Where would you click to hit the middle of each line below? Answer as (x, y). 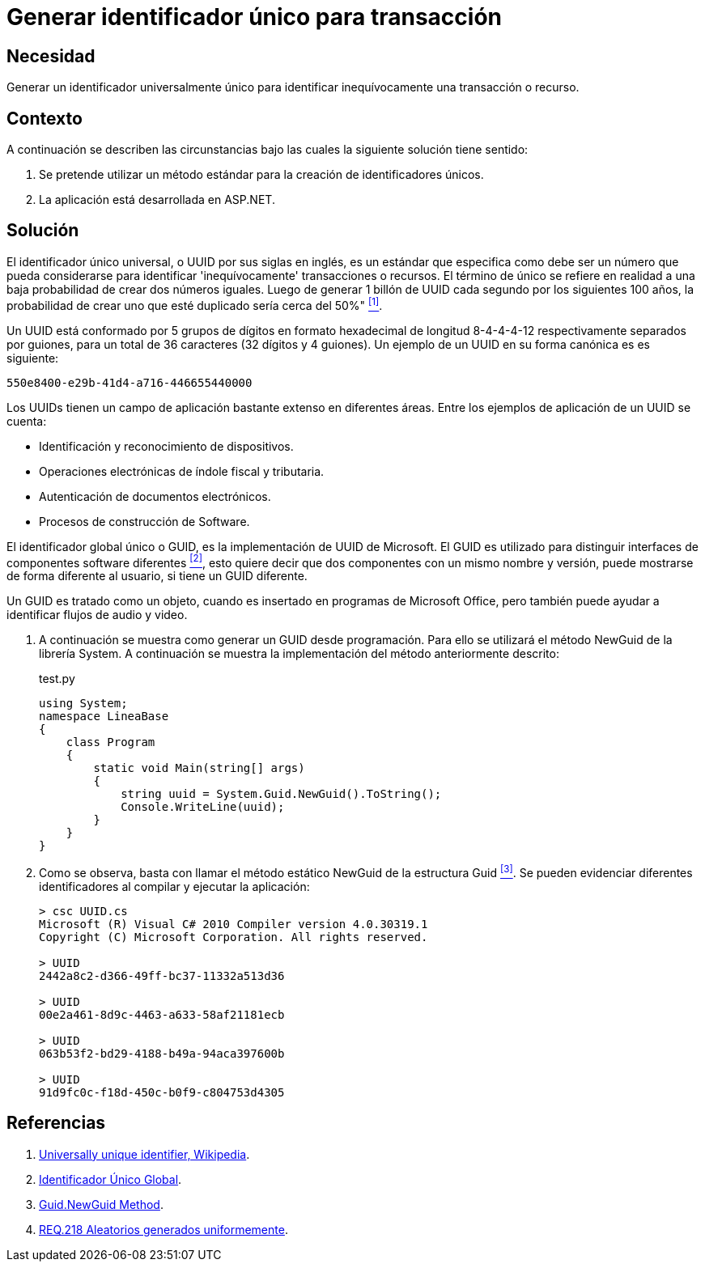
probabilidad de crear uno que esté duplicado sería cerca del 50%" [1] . (195, 304)
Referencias (56, 1123)
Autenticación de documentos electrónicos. (155, 496)
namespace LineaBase (104, 717)
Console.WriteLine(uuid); (203, 807)
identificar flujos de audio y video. (97, 615)
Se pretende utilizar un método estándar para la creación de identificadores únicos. (261, 175)
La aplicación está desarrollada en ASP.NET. (157, 200)
